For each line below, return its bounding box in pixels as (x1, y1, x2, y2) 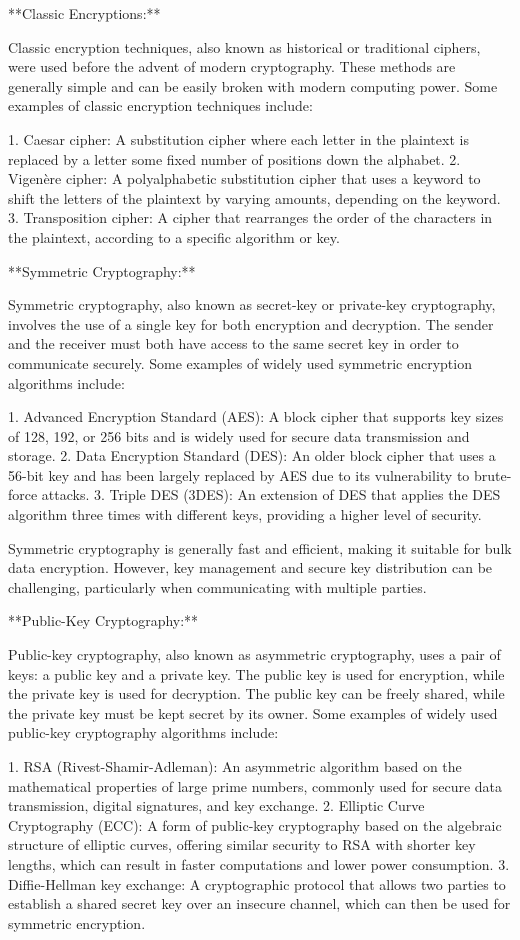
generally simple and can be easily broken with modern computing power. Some (8, 75, 498, 96)
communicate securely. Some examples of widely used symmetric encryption (8, 352, 472, 373)
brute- (473, 464, 512, 485)
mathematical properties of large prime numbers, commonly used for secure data (8, 775, 503, 796)
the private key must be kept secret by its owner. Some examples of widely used (8, 702, 498, 723)
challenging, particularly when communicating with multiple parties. (8, 576, 427, 597)
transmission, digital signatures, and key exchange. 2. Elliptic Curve (8, 795, 425, 816)
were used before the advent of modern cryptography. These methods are (8, 56, 456, 77)
